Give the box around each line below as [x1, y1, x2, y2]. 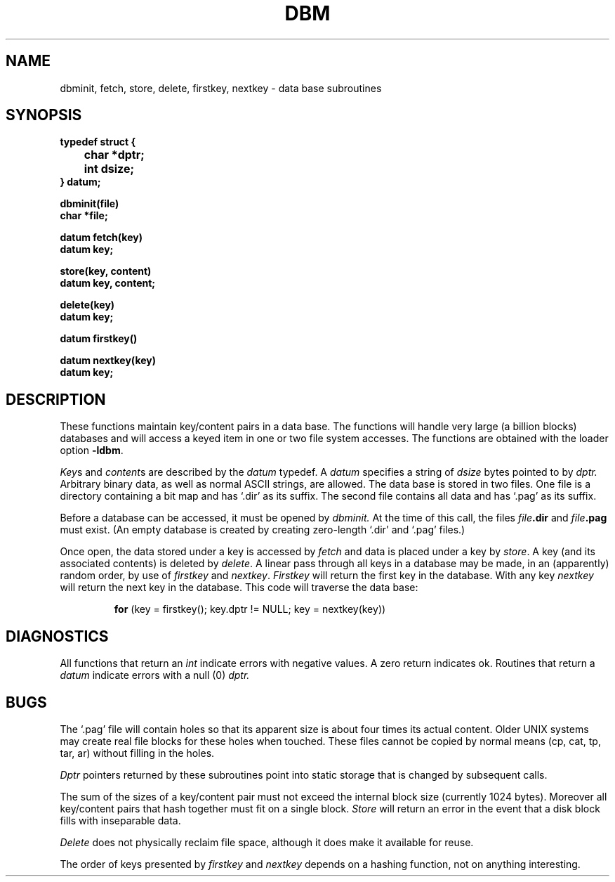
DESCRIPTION [6, 390, 106, 408]
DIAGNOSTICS [6, 627, 109, 645]
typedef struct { [60, 136, 136, 148]
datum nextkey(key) [60, 354, 156, 367]
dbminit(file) [60, 197, 119, 210]
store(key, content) [60, 265, 152, 278]
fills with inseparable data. [60, 814, 181, 826]
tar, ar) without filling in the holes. [60, 746, 215, 759]
